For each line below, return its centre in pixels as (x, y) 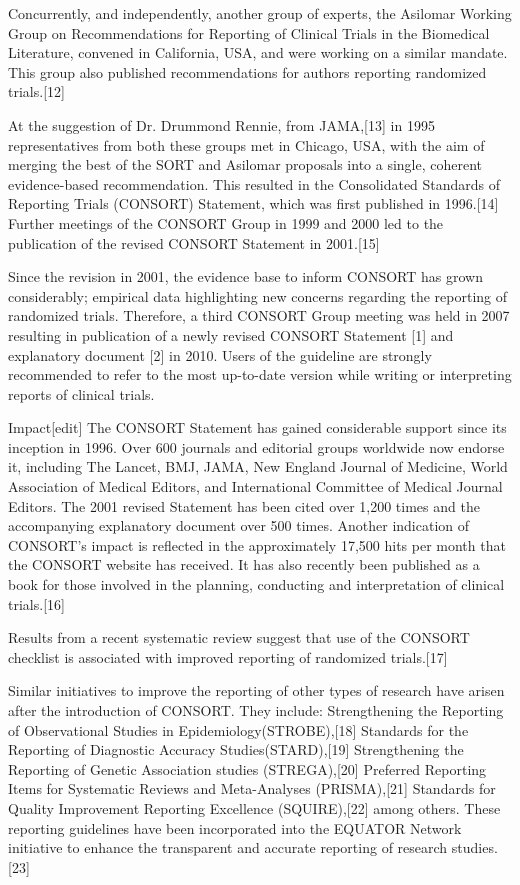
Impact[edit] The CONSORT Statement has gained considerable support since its (257, 427)
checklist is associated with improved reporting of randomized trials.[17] (228, 656)
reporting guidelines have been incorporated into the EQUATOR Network (235, 827)
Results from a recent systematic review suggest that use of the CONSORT (239, 637)
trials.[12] (36, 91)
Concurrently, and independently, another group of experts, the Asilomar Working (260, 13)
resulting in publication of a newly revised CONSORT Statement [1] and (231, 334)
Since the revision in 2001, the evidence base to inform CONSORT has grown (245, 276)
